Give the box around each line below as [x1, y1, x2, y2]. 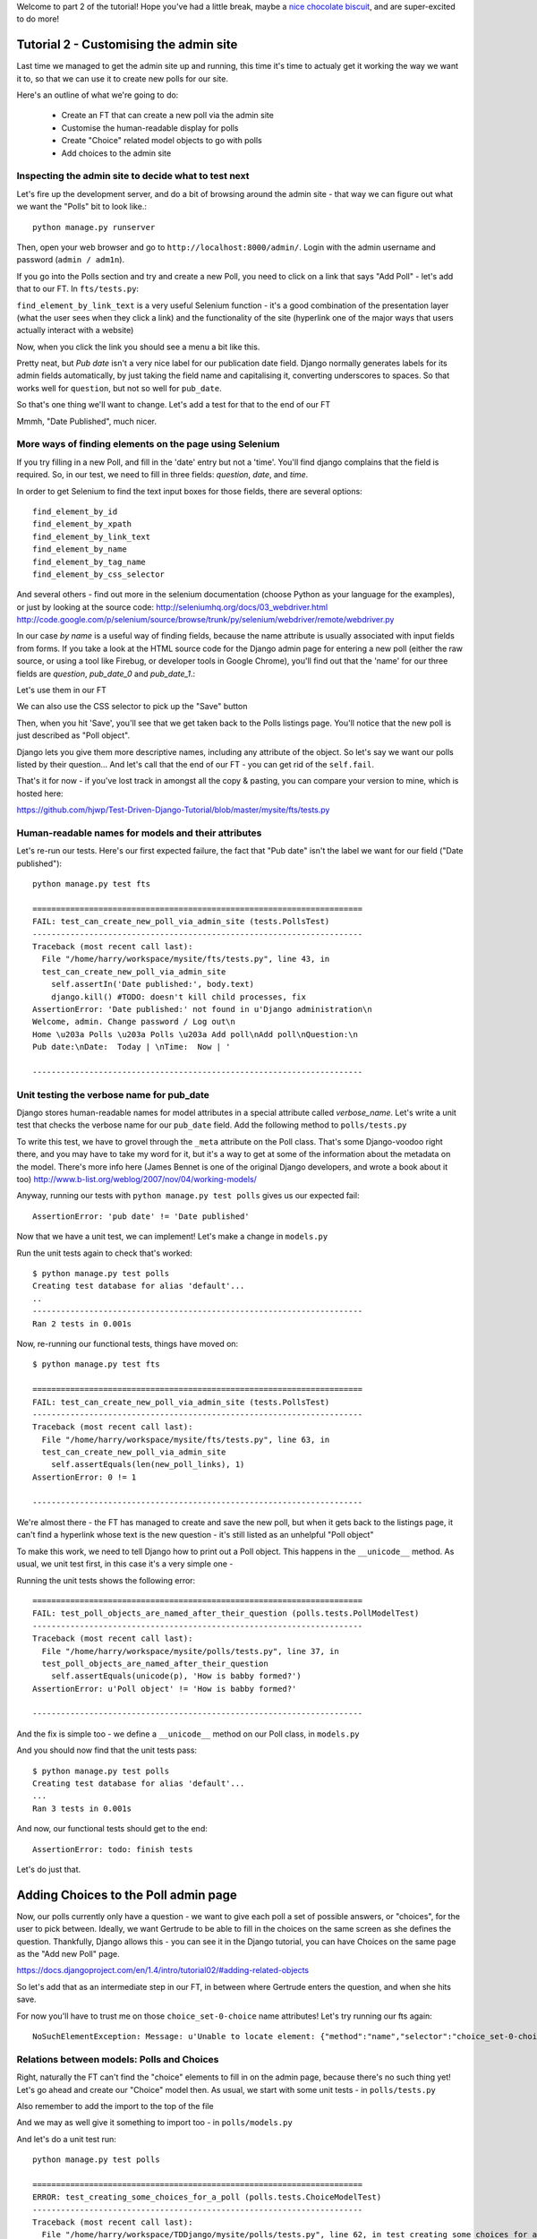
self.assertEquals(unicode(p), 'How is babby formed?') [50, 1671, 302, 1681]
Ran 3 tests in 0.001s [32, 1803, 132, 1814]
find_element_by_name [32, 545, 127, 554]
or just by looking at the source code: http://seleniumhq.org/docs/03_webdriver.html [16, 601, 328, 613]
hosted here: [16, 788, 64, 799]
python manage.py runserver [32, 222, 156, 232]
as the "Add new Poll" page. [16, 1949, 120, 1960]
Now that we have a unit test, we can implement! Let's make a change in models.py [16, 1231, 328, 1242]
